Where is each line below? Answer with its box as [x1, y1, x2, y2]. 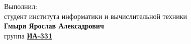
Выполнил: [4, 1, 37, 11]
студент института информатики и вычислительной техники [4, 10, 187, 21]
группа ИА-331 [4, 30, 52, 40]
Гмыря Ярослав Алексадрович [4, 20, 104, 31]
